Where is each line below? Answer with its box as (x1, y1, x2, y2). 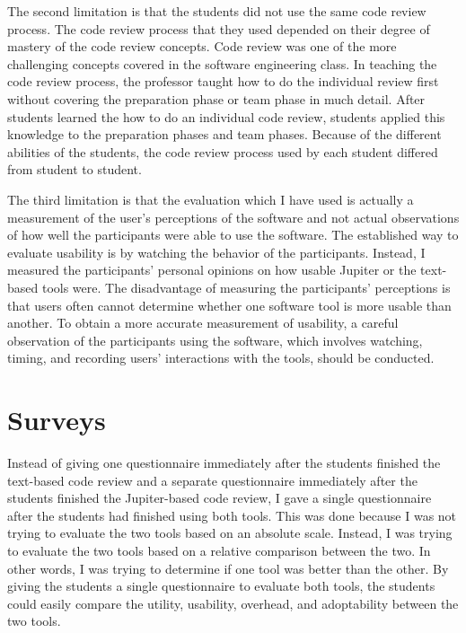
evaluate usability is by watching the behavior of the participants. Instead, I (7, 242, 426, 261)
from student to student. (7, 160, 142, 179)
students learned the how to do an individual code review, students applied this (7, 107, 445, 126)
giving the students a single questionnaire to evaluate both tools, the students (7, 576, 435, 595)
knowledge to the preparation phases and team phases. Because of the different (7, 125, 442, 144)
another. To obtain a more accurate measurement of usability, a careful (7, 313, 399, 332)
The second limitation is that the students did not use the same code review (7, 2, 426, 20)
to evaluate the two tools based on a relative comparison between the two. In (7, 541, 431, 559)
